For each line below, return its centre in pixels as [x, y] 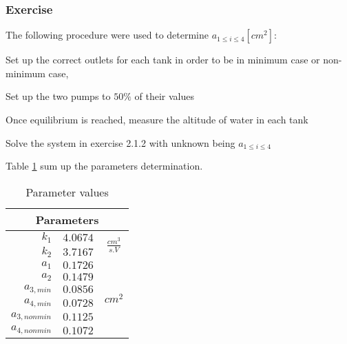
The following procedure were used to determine [107, 35]
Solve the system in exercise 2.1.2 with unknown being [120, 142]
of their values [164, 96]
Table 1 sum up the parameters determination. [104, 166]
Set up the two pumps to [58, 96]
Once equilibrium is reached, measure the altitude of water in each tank [157, 119]
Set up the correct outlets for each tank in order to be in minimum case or [163, 60]
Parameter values [67, 192]
